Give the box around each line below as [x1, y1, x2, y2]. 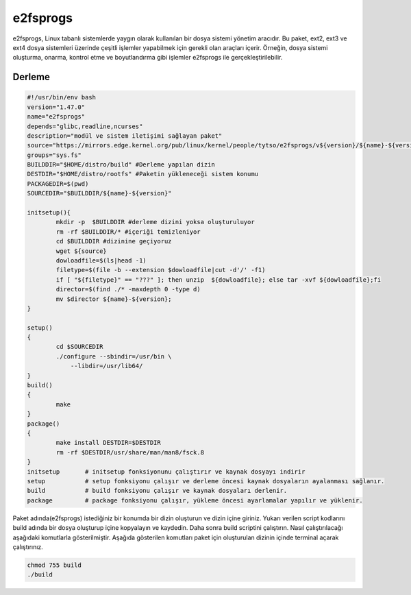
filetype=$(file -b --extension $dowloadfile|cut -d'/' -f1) [55, 266, 266, 274]
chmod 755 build [27, 561, 82, 569]
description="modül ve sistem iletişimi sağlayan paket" [27, 132, 223, 140]
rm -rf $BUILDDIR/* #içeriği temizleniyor [55, 228, 201, 236]
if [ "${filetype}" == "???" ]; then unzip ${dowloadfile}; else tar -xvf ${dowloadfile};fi [55, 276, 382, 284]
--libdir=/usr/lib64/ [70, 362, 143, 370]
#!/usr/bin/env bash [27, 93, 96, 101]
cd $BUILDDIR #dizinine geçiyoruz [55, 237, 172, 245]
